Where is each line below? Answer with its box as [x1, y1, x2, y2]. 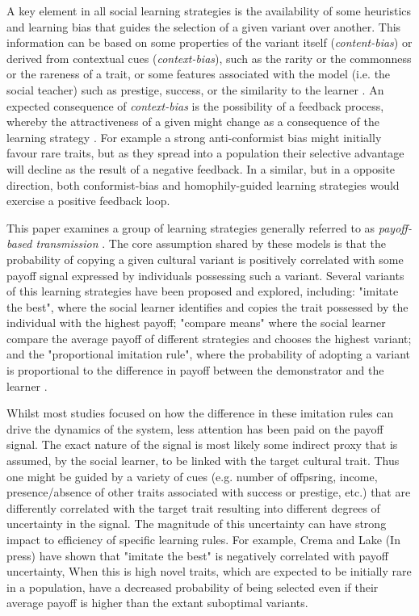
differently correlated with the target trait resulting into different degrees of [6, 499, 380, 516]
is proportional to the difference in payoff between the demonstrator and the [6, 362, 384, 379]
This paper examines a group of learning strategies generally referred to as [6, 219, 375, 236]
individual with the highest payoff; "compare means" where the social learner [6, 314, 386, 331]
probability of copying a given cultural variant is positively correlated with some [6, 250, 404, 267]
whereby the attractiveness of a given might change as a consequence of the [6, 113, 379, 130]
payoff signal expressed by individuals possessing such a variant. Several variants [6, 266, 404, 283]
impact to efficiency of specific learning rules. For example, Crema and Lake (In [6, 531, 400, 547]
